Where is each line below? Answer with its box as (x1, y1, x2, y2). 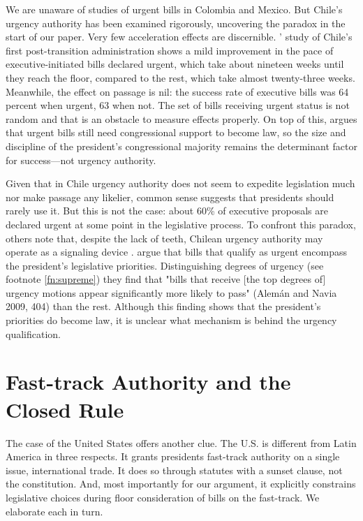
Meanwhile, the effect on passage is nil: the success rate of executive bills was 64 (6, 84, 349, 98)
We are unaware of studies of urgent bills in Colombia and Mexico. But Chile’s (6, 2, 343, 16)
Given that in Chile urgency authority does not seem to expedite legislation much (6, 176, 355, 191)
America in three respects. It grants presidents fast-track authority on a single (6, 449, 340, 464)
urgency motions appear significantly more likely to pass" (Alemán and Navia (6, 285, 337, 300)
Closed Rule (6, 395, 124, 423)
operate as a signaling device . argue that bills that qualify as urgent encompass (6, 244, 348, 259)
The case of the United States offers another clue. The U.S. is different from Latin (6, 435, 357, 450)
